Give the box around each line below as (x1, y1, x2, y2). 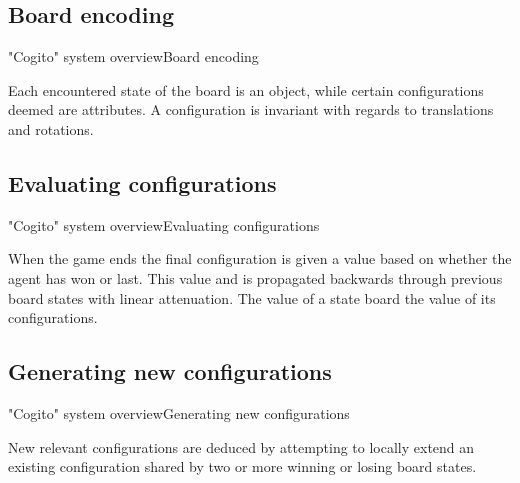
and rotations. (8, 118, 94, 139)
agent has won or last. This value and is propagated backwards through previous (8, 267, 503, 288)
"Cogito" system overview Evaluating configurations (8, 214, 320, 235)
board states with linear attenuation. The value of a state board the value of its (8, 287, 496, 308)
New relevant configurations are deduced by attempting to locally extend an (8, 436, 475, 457)
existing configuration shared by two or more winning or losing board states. (8, 456, 477, 477)
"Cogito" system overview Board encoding (8, 46, 259, 67)
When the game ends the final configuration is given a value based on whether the (8, 248, 512, 269)
